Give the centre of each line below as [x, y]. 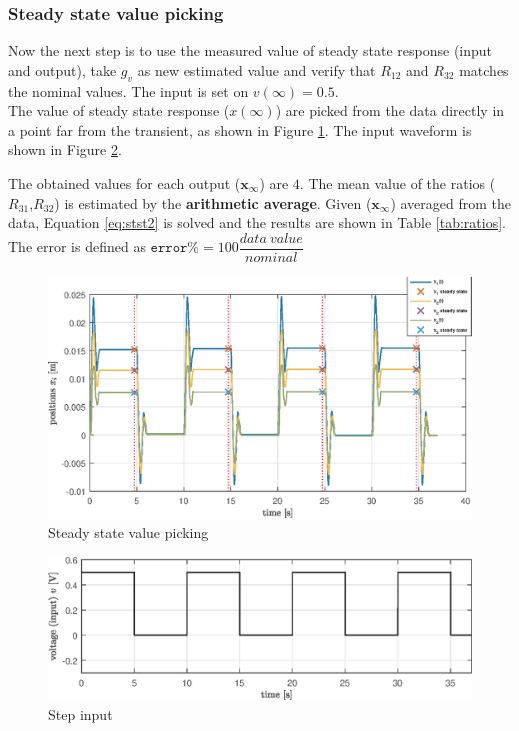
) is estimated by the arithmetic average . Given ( [213, 202]
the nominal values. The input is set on [128, 90]
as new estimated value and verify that [256, 69]
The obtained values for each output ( [124, 182]
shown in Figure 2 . [65, 149]
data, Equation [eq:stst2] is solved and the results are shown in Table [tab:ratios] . [257, 222]
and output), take [62, 69]
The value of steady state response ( [119, 110]
